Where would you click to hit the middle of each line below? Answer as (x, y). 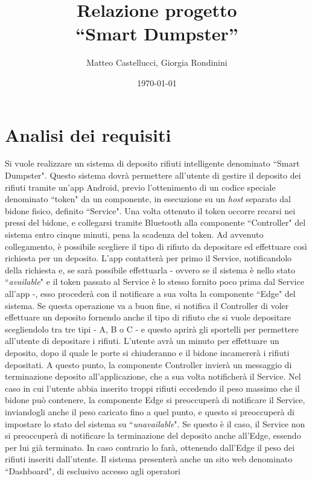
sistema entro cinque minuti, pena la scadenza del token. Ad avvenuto (134, 234)
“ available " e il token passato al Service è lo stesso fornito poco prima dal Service (154, 282)
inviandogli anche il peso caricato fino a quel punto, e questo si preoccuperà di (150, 411)
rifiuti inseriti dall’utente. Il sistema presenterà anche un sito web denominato (149, 459)
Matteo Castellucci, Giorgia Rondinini (157, 62)
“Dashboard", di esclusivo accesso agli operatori (93, 470)
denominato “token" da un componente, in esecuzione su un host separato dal (148, 199)
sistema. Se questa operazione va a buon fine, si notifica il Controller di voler (147, 305)
